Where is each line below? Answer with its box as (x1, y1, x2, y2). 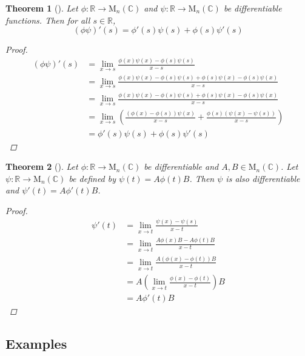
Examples (5, 334, 67, 353)
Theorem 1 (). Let (5, 2, 78, 14)
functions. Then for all (5, 13, 90, 26)
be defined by (69, 172, 116, 184)
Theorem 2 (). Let (5, 160, 78, 173)
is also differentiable (226, 172, 300, 184)
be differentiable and (144, 160, 219, 173)
